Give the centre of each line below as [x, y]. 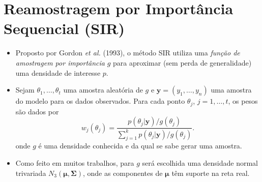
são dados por [37, 111]
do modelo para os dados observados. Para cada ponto [100, 101]
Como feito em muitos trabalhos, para [75, 162]
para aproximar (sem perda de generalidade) [182, 62]
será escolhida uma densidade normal [200, 162]
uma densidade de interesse [58, 72]
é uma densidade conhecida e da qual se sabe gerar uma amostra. [140, 146]
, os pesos [243, 101]
